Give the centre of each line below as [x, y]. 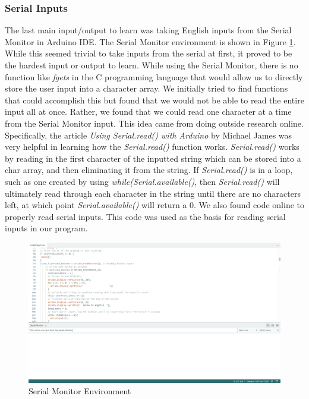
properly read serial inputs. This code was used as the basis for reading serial [145, 216]
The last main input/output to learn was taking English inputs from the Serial [148, 30]
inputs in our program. [46, 228]
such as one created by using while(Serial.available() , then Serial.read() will [142, 181]
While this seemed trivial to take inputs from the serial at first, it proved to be [149, 53]
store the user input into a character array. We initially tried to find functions [146, 88]
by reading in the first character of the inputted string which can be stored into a [153, 158]
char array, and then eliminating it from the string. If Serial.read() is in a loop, [149, 170]
